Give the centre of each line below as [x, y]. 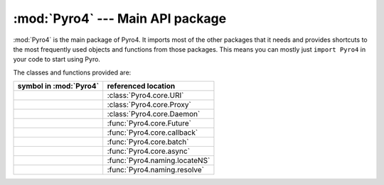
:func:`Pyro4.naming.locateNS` [159, 161]
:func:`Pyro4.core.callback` [153, 133]
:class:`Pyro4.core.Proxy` [149, 105]
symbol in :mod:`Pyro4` [58, 86]
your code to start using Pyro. [57, 60]
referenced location [141, 86]
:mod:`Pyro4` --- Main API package [120, 18]
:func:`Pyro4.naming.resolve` [155, 170]
